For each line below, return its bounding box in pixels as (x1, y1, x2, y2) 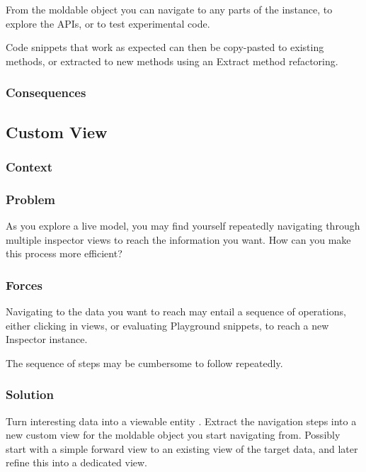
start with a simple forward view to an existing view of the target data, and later (6, 441, 358, 456)
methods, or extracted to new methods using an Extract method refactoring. (6, 53, 338, 68)
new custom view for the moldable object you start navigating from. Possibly (6, 427, 341, 442)
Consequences (6, 84, 86, 101)
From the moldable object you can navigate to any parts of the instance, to (6, 2, 333, 16)
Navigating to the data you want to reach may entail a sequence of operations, (6, 304, 346, 319)
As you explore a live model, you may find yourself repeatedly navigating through (6, 218, 360, 233)
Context (6, 157, 53, 175)
